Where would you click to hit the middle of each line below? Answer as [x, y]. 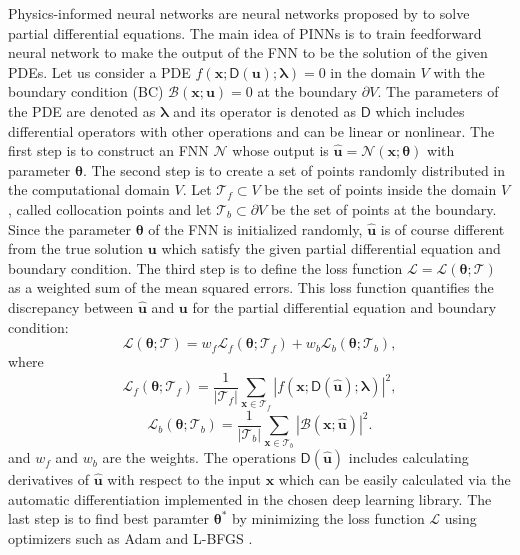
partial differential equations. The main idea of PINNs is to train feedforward [245, 32]
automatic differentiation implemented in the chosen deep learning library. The [250, 498]
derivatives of [49, 479]
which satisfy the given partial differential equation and [331, 248]
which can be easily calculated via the [394, 479]
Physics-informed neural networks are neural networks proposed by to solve [239, 13]
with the [459, 71]
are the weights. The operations [199, 457]
